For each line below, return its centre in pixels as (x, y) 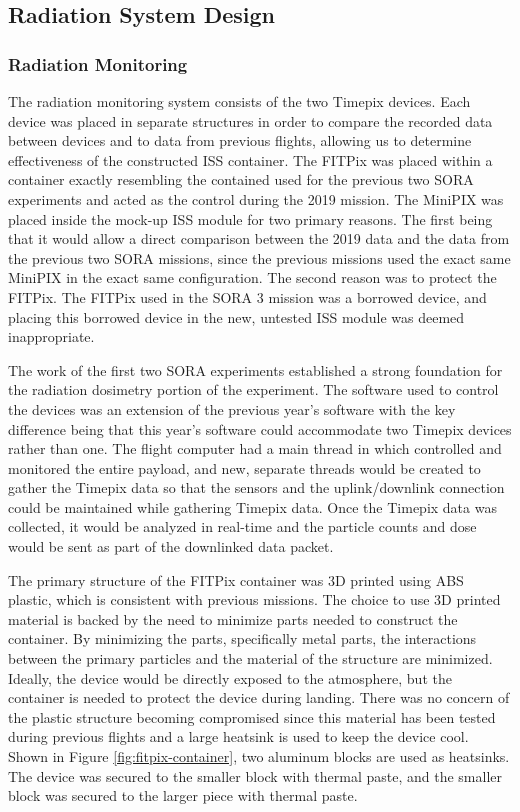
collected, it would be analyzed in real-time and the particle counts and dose (242, 526)
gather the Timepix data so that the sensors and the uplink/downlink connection (256, 487)
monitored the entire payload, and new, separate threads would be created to (244, 467)
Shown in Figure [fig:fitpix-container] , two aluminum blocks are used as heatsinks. (259, 756)
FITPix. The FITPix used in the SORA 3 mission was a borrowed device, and (247, 296)
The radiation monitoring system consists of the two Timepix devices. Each (239, 101)
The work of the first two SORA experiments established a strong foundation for (255, 369)
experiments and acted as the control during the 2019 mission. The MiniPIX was (256, 198)
